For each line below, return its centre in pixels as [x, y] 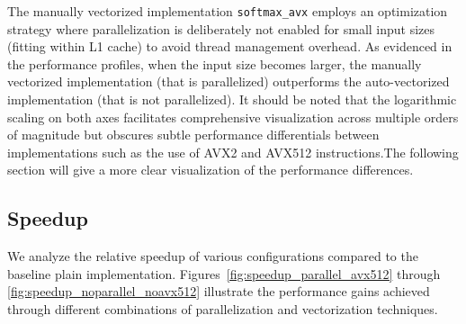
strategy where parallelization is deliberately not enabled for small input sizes [221, 28]
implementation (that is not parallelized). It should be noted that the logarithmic [232, 99]
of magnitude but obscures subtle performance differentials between [193, 135]
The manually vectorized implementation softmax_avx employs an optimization [228, 11]
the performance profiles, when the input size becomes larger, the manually [215, 63]
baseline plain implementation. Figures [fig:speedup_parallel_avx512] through [224, 273]
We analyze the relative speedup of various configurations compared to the [213, 256]
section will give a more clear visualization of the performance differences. [211, 170]
